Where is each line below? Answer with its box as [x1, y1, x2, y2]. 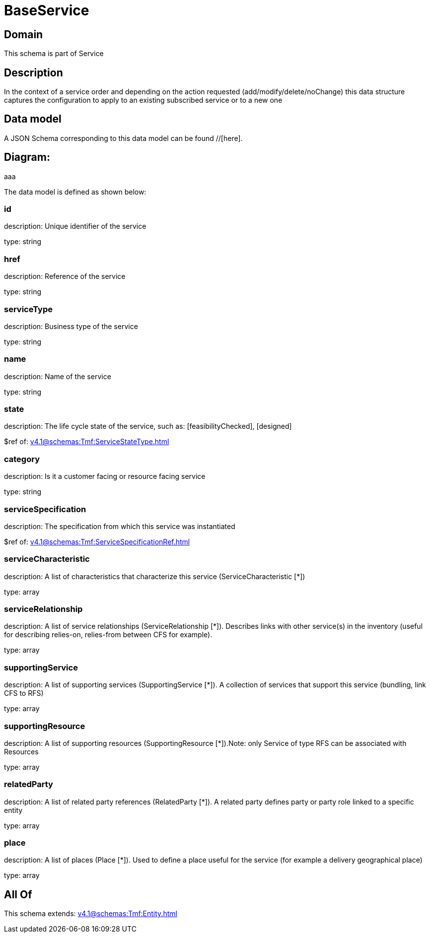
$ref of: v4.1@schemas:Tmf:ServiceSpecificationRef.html [4, 537, 190, 546]
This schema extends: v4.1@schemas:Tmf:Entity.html [4, 909, 177, 918]
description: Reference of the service [4, 272, 126, 281]
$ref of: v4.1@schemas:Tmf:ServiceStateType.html [4, 437, 169, 446]
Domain [4, 28, 43, 41]
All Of [4, 888, 32, 901]
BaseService [4, 2, 89, 19]
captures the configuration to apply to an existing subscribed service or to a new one [4, 96, 283, 105]
